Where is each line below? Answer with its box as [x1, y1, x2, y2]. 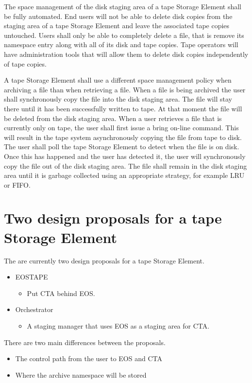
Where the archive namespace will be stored [15, 369, 147, 380]
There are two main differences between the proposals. [4, 337, 166, 347]
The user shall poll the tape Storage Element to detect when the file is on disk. [4, 141, 239, 152]
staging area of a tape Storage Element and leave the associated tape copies [4, 20, 230, 31]
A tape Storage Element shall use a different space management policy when [4, 75, 232, 85]
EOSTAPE [15, 272, 48, 282]
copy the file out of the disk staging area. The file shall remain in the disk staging [4, 160, 247, 171]
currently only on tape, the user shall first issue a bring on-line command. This [4, 122, 239, 133]
